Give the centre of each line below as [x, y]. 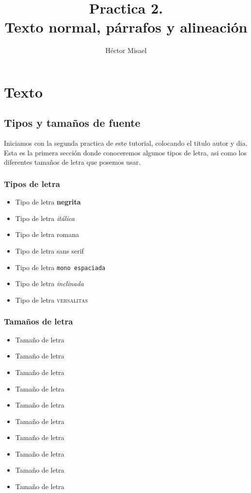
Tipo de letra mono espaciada [60, 267]
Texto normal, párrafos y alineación [126, 27]
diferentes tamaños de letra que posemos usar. [72, 162]
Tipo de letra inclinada [49, 283]
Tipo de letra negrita [48, 202]
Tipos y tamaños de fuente [72, 123]
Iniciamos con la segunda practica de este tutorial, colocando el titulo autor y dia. [126, 143]
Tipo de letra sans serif [49, 251]
